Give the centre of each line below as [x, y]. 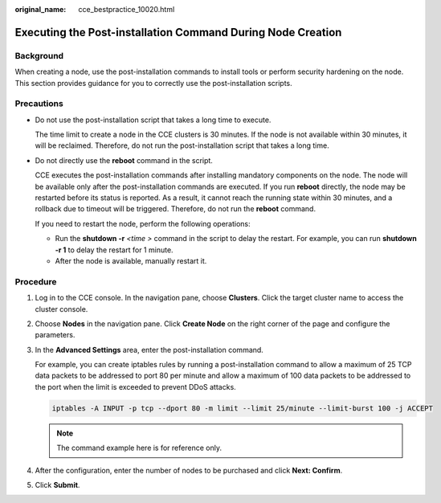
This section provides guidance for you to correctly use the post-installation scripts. [153, 83]
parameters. [55, 335]
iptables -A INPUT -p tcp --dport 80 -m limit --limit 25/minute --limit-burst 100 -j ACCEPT [243, 408]
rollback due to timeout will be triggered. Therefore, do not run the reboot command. [176, 209]
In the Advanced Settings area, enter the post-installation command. [149, 350]
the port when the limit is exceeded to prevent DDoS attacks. [135, 386]
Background [39, 55]
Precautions [39, 104]
